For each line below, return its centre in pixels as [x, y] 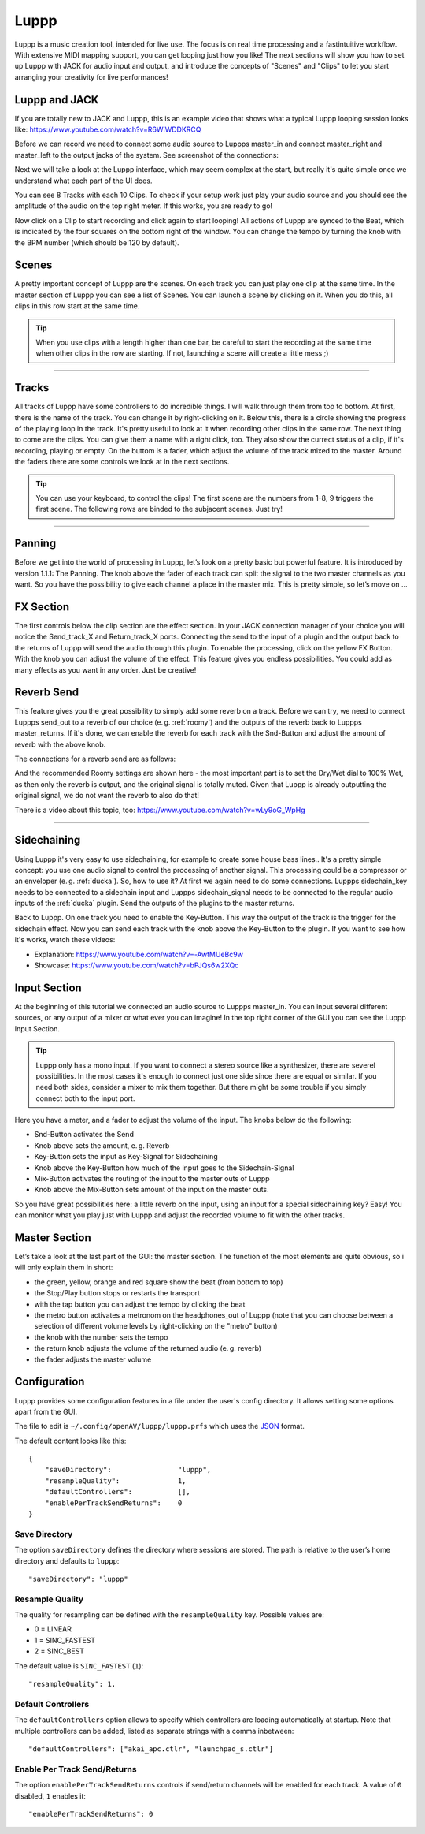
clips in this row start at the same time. [77, 306]
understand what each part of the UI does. [83, 181]
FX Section [42, 607]
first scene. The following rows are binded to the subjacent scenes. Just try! [159, 509]
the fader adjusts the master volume [93, 1359]
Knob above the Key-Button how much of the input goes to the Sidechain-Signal [164, 1168]
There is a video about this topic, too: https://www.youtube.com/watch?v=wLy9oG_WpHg [160, 810]
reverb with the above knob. [60, 744]
